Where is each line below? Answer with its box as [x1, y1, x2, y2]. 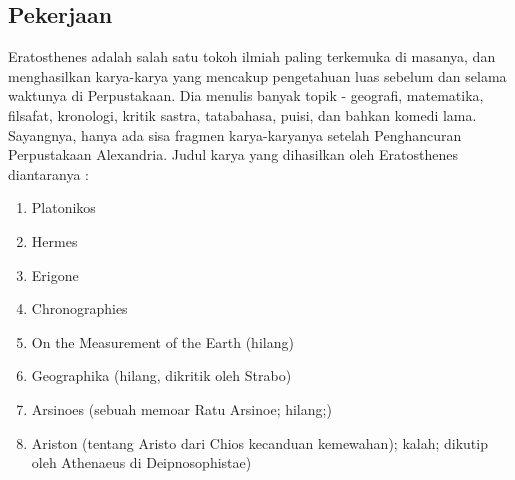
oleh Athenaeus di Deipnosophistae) [31, 452, 252, 473]
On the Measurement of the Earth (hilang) [31, 331, 294, 352]
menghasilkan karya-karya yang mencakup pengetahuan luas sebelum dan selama [8, 65, 507, 86]
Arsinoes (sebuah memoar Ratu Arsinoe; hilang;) [31, 398, 332, 419]
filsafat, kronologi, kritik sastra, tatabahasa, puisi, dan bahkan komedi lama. [8, 104, 477, 125]
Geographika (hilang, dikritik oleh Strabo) [31, 365, 292, 386]
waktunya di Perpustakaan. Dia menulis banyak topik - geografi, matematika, [8, 85, 484, 106]
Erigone [31, 264, 79, 285]
